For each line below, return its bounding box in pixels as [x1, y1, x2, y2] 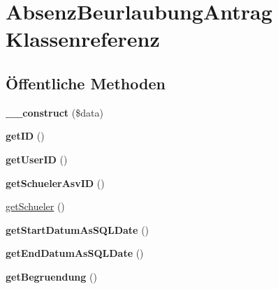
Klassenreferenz [6, 24, 160, 53]
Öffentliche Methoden [6, 72, 166, 94]
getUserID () [6, 151, 68, 166]
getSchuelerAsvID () [6, 175, 105, 190]
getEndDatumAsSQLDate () [6, 246, 144, 260]
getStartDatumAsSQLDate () [6, 222, 149, 237]
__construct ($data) [6, 105, 103, 119]
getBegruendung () [6, 269, 97, 283]
